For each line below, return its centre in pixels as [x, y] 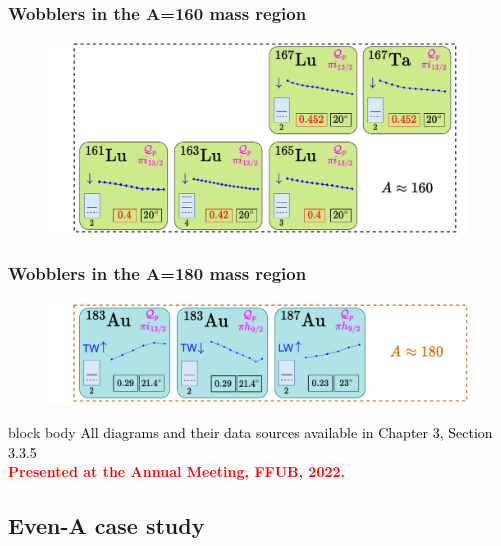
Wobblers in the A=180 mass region [157, 272]
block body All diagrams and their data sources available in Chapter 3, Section [250, 431]
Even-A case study [106, 525]
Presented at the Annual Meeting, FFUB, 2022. [176, 471]
